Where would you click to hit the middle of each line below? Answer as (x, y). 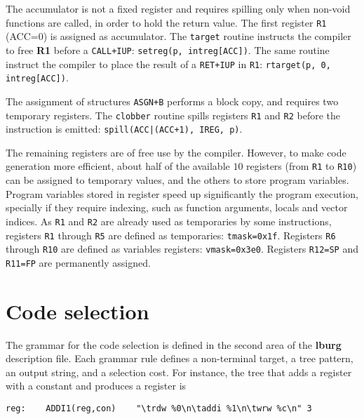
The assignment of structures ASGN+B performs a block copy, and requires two (172, 101)
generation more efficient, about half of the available (118, 166)
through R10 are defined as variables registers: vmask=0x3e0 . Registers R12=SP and (182, 249)
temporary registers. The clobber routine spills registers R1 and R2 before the (173, 115)
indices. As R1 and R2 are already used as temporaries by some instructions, (169, 221)
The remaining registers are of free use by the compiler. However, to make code (176, 152)
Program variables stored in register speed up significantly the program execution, (182, 193)
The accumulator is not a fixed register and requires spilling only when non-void (178, 8)
